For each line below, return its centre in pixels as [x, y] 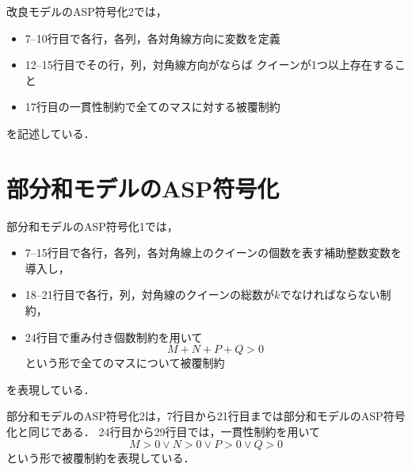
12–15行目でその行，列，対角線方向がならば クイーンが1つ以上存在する [210, 65]
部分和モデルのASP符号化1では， [92, 226]
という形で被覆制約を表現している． [101, 457]
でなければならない [330, 295]
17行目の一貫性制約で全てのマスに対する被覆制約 [153, 107]
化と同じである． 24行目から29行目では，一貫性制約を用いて [164, 432]
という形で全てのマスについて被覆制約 [125, 363]
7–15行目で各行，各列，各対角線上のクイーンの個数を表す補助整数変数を [214, 253]
